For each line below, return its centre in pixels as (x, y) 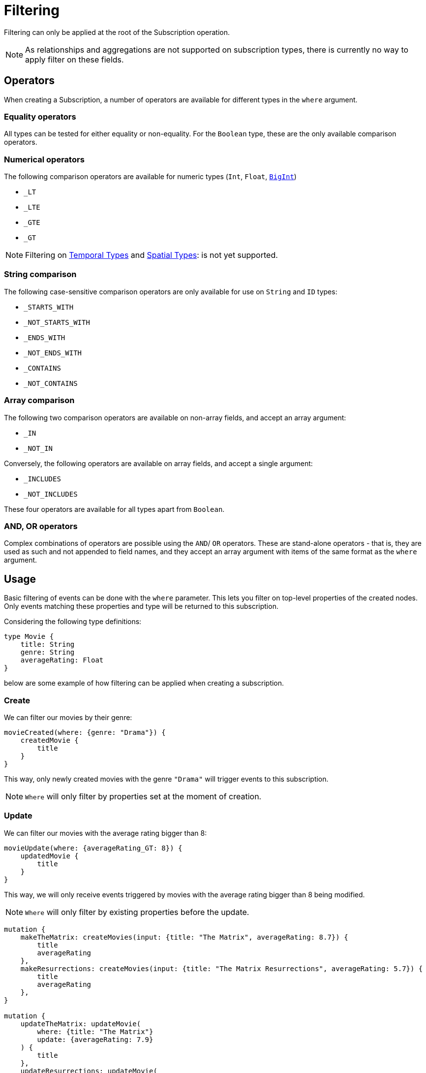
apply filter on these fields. (75, 59)
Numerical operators (44, 159)
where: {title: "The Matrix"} (95, 1031)
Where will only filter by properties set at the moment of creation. (143, 796)
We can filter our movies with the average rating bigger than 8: (106, 833)
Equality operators (40, 116)
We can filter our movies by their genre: (68, 717)
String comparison (40, 274)
